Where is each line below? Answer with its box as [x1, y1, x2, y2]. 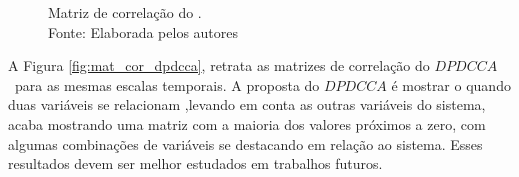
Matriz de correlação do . [48, 2, 202, 22]
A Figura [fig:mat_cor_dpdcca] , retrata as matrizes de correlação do [8, 55, 430, 76]
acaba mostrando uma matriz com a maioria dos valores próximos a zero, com [8, 113, 486, 134]
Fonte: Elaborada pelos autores [48, 21, 239, 42]
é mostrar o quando [391, 74, 511, 95]
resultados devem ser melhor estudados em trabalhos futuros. [8, 153, 383, 174]
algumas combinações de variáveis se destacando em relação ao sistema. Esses [8, 133, 483, 154]
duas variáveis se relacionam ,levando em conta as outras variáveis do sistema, [8, 94, 486, 115]
